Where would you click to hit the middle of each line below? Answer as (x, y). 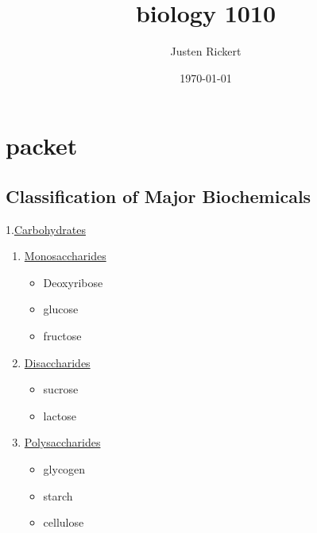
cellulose (64, 522)
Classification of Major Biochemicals (158, 196)
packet (42, 146)
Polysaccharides (62, 442)
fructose (62, 336)
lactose (60, 415)
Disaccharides (57, 362)
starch (58, 495)
